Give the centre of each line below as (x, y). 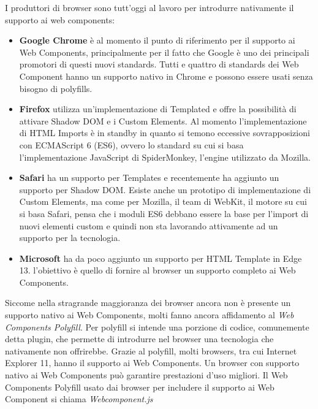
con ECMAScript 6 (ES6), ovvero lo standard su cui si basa (131, 144)
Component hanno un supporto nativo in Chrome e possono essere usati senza (166, 76)
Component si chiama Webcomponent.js (79, 399)
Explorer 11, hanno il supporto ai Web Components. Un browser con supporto (152, 363)
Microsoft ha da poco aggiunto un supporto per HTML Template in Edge (161, 258)
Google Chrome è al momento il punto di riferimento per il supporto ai (157, 40)
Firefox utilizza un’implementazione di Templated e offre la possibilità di (158, 109)
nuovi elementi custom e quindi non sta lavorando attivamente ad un (149, 225)
